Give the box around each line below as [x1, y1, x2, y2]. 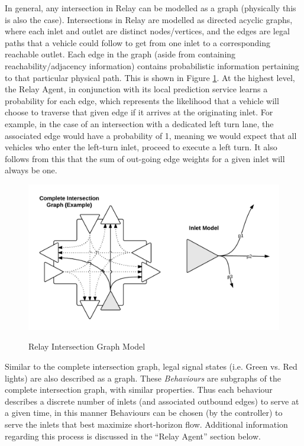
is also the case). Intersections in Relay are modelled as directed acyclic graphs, [5, 13, 293, 25]
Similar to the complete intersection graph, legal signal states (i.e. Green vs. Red [5, 360, 297, 373]
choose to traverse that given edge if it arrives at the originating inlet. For [5, 106, 273, 118]
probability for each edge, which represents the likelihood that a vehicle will [5, 94, 279, 106]
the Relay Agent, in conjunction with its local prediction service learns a [5, 83, 268, 95]
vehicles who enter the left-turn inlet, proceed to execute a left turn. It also [5, 141, 277, 153]
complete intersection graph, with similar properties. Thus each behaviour [5, 383, 273, 396]
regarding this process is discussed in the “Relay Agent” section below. [5, 429, 261, 442]
